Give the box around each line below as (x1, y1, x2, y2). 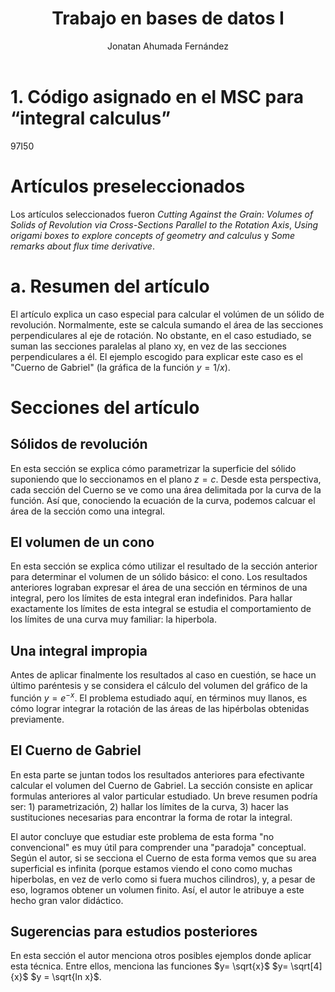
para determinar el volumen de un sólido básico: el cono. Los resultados (10, 571, 308, 583)
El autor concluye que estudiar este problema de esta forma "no (10, 830, 275, 842)
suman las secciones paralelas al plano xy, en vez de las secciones (10, 340, 287, 352)
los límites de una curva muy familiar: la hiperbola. (10, 613, 217, 626)
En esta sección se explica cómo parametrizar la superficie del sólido (10, 462, 297, 474)
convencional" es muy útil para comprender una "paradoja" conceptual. (10, 841, 307, 853)
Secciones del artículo (10, 396, 200, 419)
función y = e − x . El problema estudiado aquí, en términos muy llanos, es (10, 690, 308, 704)
